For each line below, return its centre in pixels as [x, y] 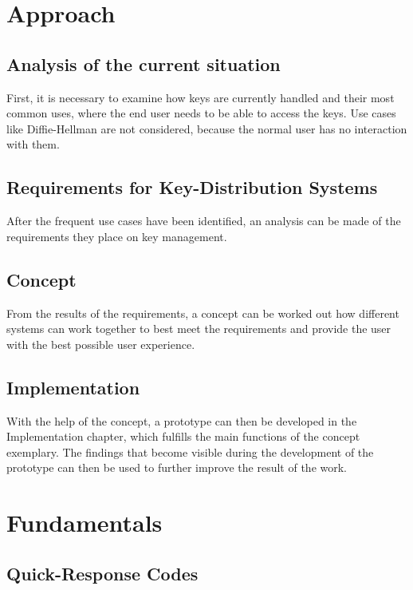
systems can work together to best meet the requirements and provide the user [199, 329]
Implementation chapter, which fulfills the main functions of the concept [183, 436]
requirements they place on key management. [117, 236]
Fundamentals [85, 523]
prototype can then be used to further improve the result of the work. [177, 467]
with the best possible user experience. [101, 344]
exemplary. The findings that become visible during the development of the [190, 451]
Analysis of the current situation [144, 63]
